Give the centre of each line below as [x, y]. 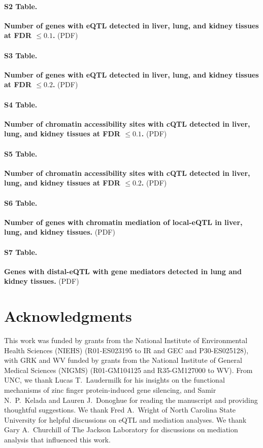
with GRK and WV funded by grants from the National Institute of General [123, 360]
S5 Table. [21, 153]
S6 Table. [21, 202]
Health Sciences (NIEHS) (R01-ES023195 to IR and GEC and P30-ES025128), [126, 350]
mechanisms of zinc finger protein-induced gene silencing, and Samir [110, 390]
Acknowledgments [68, 316]
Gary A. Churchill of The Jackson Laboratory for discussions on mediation [121, 430]
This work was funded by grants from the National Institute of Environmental [126, 340]
